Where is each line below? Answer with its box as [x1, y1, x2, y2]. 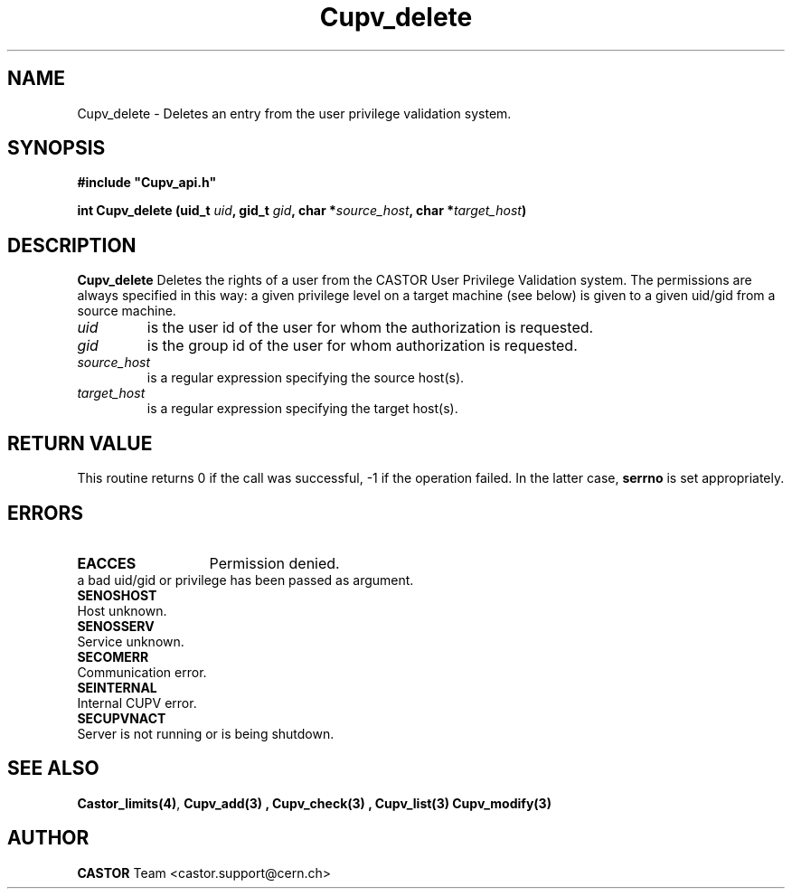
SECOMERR [77, 648, 149, 665]
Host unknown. [77, 602, 167, 618]
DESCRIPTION [7, 233, 137, 257]
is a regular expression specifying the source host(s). [146, 370, 465, 386]
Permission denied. [209, 553, 340, 572]
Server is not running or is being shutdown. [77, 725, 335, 741]
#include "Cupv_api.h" [77, 174, 217, 191]
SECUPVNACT [77, 710, 166, 726]
